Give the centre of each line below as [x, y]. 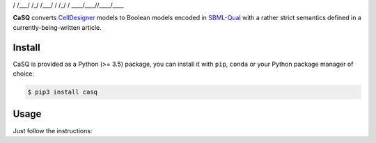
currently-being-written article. [57, 27]
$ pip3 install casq [62, 92]
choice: [24, 74]
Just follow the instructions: [53, 131]
